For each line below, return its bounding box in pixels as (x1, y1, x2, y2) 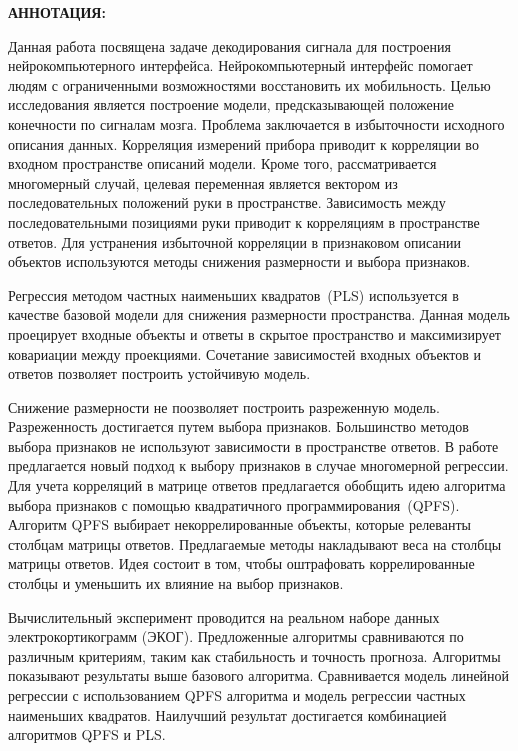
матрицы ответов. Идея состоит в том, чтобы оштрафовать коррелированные (8, 553, 475, 574)
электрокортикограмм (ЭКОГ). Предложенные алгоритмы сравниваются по (8, 626, 464, 647)
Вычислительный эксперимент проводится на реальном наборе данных (8, 606, 440, 627)
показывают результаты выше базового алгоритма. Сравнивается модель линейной (8, 665, 510, 686)
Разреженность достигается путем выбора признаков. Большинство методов (8, 416, 469, 437)
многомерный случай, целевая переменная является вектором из (8, 172, 398, 193)
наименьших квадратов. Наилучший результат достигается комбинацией (8, 704, 447, 725)
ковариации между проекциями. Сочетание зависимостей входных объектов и (8, 343, 482, 364)
